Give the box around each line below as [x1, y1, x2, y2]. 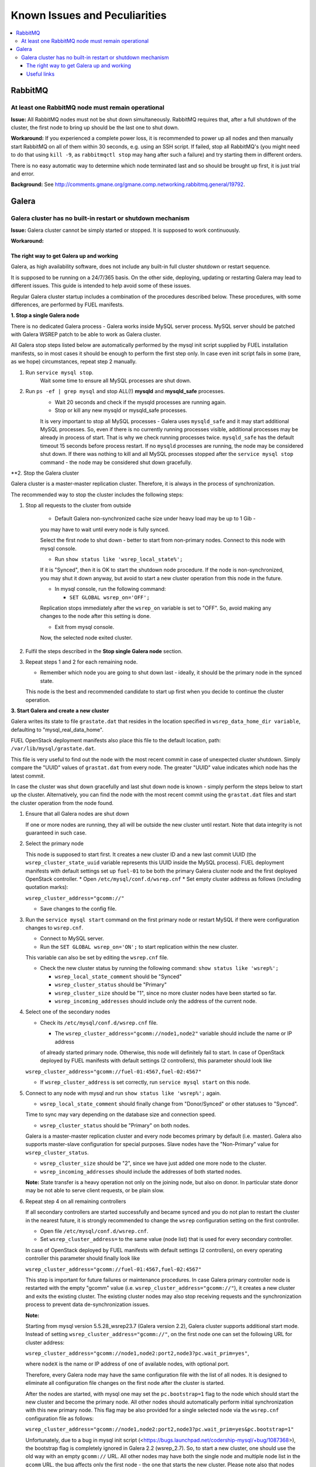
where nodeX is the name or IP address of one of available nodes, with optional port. [25, 1360, 229, 1367]
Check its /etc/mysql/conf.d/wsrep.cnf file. [40, 1019, 158, 1026]
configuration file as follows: [25, 1415, 94, 1422]
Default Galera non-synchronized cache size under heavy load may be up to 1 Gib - [54, 515, 256, 522]
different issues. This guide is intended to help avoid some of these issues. [11, 282, 191, 289]
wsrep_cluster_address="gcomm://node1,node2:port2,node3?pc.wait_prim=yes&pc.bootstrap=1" [25, 1426, 294, 1433]
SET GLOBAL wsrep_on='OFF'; [69, 594, 150, 601]
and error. [11, 170, 35, 177]
